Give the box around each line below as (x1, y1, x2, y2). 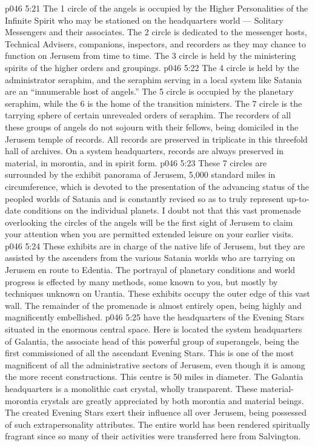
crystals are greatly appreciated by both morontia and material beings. (41, 394, 304, 407)
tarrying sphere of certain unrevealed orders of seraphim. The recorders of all (5, 109, 291, 121)
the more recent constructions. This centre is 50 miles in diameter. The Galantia (5, 370, 303, 383)
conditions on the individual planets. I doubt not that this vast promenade (24, 204, 301, 217)
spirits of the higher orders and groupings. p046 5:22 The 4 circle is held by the (5, 61, 299, 73)
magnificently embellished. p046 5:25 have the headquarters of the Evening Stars (5, 311, 305, 323)
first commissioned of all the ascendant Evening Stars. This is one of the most (5, 346, 294, 359)
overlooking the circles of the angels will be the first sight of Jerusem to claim (5, 215, 293, 228)
